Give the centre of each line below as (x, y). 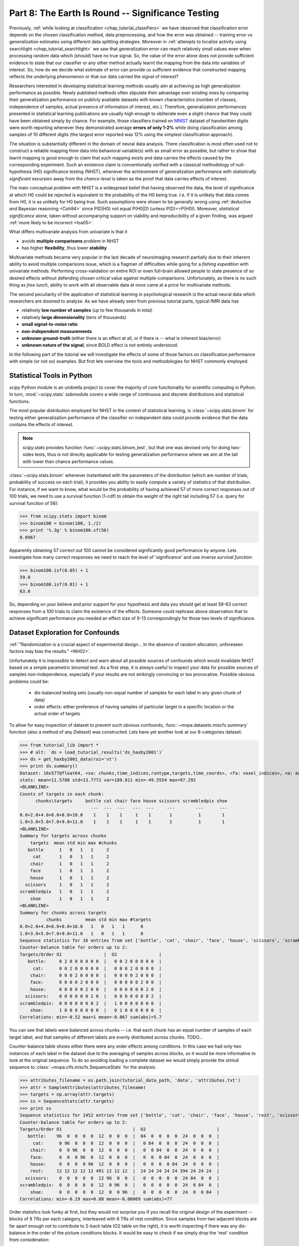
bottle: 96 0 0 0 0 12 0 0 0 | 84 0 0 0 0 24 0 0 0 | (124, 1136)
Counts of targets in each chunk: (62, 794)
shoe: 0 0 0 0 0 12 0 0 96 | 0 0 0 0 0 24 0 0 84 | (125, 1192)
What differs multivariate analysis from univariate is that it (68, 232)
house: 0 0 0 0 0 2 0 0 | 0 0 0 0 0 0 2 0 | (96, 989)
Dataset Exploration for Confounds (64, 632)
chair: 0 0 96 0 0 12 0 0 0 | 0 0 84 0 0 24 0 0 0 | (125, 1150)
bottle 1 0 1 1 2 (69, 850)
